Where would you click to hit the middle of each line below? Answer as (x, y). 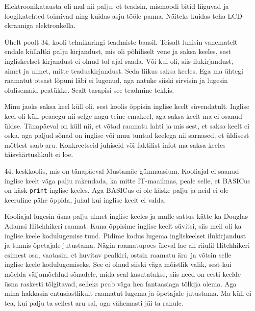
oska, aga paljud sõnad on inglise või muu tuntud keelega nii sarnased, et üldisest (127, 135)
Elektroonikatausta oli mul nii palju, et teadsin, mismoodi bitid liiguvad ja (117, 6)
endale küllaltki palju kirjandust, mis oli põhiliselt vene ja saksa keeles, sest (118, 51)
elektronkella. (55, 25)
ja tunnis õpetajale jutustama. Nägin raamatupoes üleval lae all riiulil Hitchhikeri (127, 245)
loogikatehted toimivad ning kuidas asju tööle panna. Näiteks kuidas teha (115, 15)
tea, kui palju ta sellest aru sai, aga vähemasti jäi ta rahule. (94, 302)
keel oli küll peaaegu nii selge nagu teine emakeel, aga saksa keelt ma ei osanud (123, 116)
